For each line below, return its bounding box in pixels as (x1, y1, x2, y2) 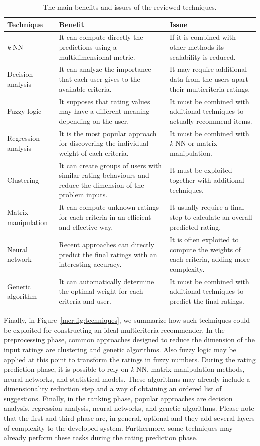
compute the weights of (170, 244, 241, 254)
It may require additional (170, 64, 247, 74)
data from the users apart (170, 74, 249, 84)
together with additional (170, 174, 244, 185)
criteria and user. (59, 296, 111, 306)
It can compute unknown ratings (59, 202, 159, 212)
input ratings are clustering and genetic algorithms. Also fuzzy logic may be (4, 344, 236, 354)
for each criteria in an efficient (59, 211, 151, 222)
